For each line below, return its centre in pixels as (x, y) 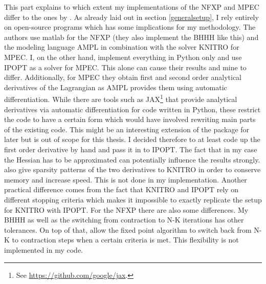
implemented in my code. (43, 249)
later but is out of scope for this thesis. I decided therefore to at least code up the (132, 139)
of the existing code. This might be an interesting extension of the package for (127, 129)
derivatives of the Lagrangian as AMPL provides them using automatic (116, 87)
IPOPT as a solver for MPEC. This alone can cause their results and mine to (125, 67)
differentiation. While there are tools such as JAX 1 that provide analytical (121, 98)
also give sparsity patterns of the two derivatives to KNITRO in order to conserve (132, 169)
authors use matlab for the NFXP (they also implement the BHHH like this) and (131, 37)
